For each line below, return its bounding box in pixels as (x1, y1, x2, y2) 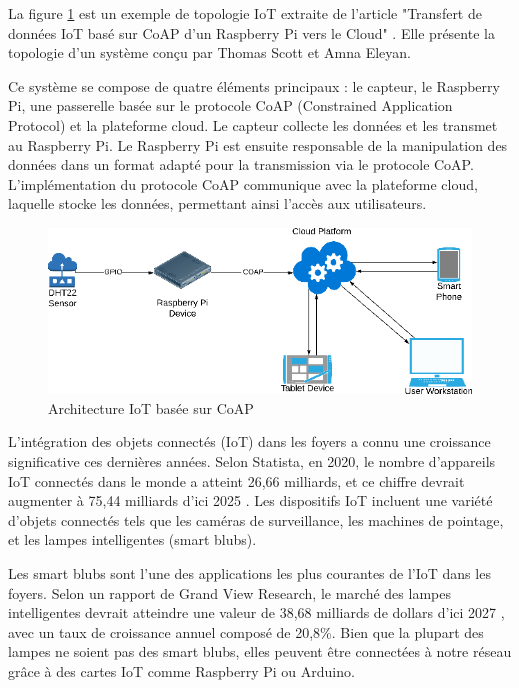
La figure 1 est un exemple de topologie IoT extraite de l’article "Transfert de (8, 3, 482, 23)
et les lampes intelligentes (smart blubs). (8, 529, 257, 550)
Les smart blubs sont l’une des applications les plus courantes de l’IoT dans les (8, 562, 491, 583)
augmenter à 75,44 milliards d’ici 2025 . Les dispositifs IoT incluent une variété (8, 490, 493, 511)
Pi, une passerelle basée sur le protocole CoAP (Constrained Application (8, 95, 453, 116)
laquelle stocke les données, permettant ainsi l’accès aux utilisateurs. (8, 193, 427, 214)
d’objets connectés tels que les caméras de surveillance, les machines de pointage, (8, 509, 504, 530)
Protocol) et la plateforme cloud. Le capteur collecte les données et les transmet (8, 114, 498, 135)
